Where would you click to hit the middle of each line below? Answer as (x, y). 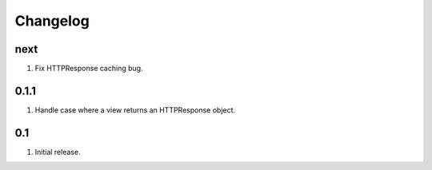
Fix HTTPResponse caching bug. (89, 69)
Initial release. (58, 152)
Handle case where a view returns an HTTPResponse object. (135, 110)
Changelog (52, 21)
